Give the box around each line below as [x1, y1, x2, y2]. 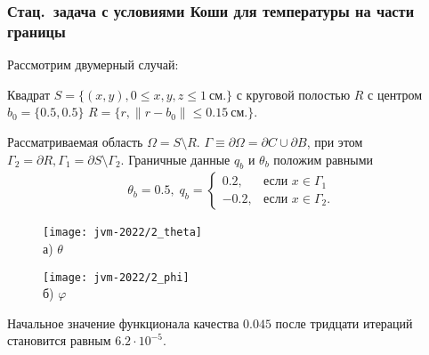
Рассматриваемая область [7, 132, 143, 150]
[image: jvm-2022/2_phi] [43, 270, 190, 284]
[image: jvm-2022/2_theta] [43, 226, 202, 239]
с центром [368, 85, 423, 103]
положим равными [273, 149, 373, 168]
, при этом [306, 132, 363, 150]
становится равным [7, 331, 111, 350]
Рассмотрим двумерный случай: [7, 55, 179, 74]
